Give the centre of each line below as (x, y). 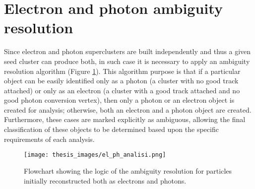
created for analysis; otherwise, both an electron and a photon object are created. (128, 109)
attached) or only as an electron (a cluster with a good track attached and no (122, 90)
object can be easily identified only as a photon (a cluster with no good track (121, 81)
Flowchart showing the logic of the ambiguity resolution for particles (128, 170)
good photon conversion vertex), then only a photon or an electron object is (119, 100)
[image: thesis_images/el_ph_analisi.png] (95, 155)
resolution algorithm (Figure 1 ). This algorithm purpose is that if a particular (122, 71)
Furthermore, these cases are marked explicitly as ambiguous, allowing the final (125, 119)
